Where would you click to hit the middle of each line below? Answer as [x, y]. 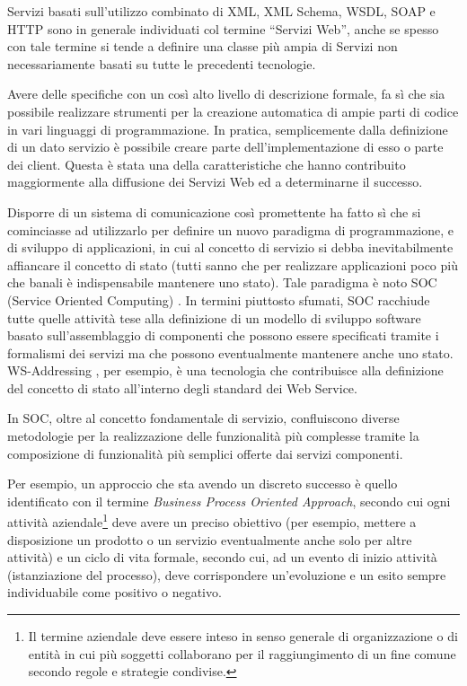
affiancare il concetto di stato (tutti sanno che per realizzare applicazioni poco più [233, 264]
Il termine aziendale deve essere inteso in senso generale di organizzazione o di [243, 636]
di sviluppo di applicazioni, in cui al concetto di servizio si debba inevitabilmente [230, 247]
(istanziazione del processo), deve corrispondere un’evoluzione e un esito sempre [227, 574]
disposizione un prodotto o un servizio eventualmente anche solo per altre [210, 539]
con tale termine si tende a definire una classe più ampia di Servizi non [203, 46]
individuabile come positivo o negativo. [115, 592]
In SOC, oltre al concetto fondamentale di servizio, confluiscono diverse [203, 418]
